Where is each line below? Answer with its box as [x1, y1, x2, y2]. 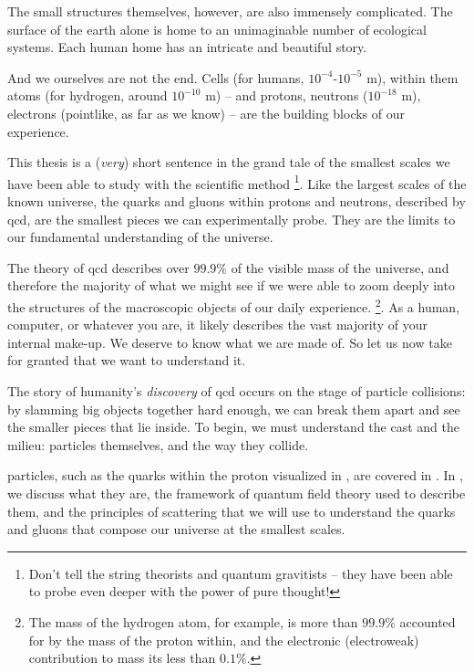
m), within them [366, 68, 459, 87]
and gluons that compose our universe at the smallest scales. [7, 520, 345, 539]
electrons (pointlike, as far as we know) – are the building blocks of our [7, 103, 406, 122]
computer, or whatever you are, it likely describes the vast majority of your [7, 315, 428, 334]
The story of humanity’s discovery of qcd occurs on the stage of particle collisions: [7, 382, 466, 400]
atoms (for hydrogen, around [7, 86, 168, 105]
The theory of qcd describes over [7, 257, 190, 277]
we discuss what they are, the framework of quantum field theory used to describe [7, 483, 466, 502]
